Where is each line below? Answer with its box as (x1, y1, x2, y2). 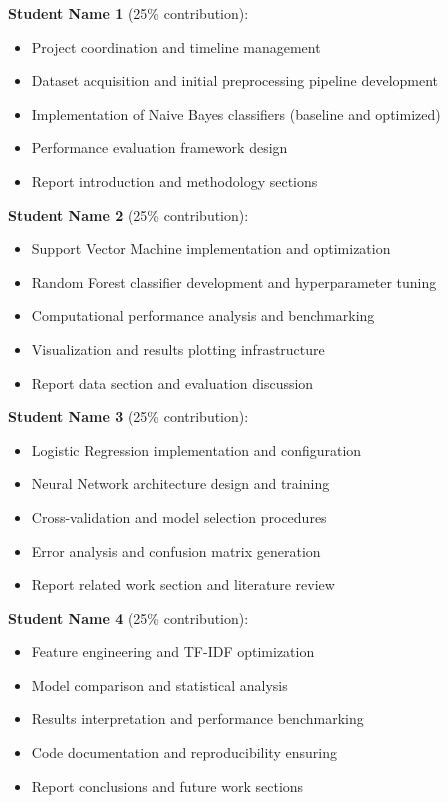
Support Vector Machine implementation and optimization (31, 238, 391, 259)
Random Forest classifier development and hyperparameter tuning (31, 271, 437, 292)
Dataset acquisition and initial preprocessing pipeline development (31, 70, 439, 91)
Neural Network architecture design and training (31, 473, 330, 494)
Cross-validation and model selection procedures (31, 506, 327, 527)
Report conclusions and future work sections (31, 775, 304, 796)
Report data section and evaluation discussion (31, 372, 314, 393)
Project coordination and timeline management (31, 36, 321, 57)
